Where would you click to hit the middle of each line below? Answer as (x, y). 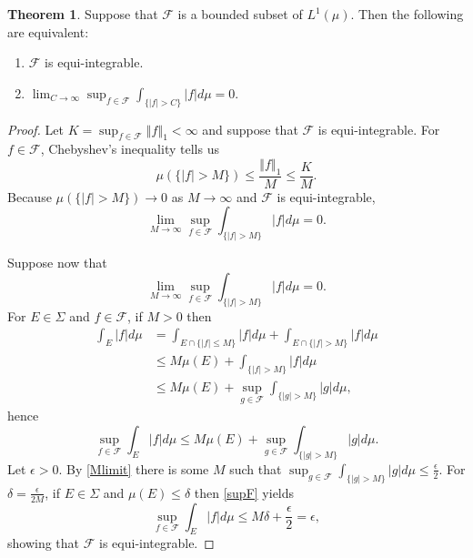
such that (256, 468)
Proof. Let (35, 129)
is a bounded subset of (240, 14)
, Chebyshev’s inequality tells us (130, 149)
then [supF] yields (244, 492)
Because (30, 196)
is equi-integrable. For (379, 129)
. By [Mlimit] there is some (134, 468)
